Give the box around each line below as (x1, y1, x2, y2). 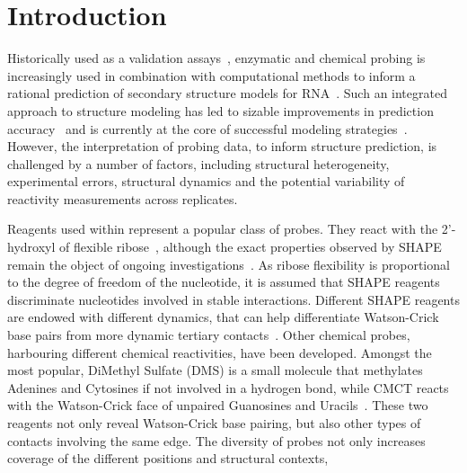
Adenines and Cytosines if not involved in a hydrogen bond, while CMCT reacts (7, 378, 449, 397)
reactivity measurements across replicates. (7, 189, 238, 208)
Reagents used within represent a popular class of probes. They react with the (7, 219, 438, 238)
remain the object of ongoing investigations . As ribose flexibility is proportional (7, 254, 450, 273)
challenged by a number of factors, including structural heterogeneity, (7, 154, 390, 173)
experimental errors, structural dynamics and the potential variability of (7, 172, 405, 191)
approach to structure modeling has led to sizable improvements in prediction (7, 101, 434, 120)
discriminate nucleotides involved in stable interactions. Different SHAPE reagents (7, 290, 460, 308)
